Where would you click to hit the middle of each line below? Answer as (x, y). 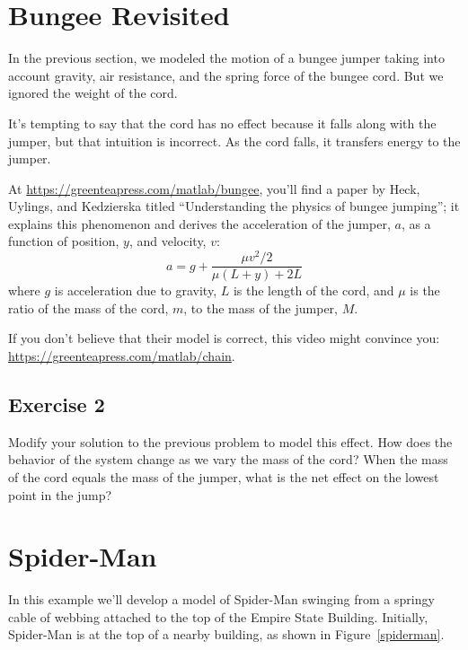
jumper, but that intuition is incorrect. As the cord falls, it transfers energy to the (234, 141)
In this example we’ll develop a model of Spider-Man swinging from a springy (221, 599)
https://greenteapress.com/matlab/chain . (122, 355)
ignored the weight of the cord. (93, 93)
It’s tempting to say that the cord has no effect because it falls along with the (222, 123)
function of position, (64, 241)
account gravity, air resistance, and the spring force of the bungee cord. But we (226, 75)
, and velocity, (168, 241)
